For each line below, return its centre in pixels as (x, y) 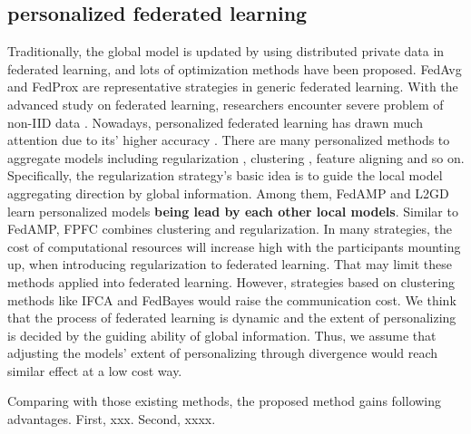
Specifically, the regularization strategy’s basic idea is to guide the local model (225, 175)
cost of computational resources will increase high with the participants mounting (234, 246)
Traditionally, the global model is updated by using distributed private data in (226, 51)
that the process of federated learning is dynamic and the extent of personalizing (232, 318)
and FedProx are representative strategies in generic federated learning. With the (233, 87)
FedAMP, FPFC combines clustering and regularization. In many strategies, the (230, 229)
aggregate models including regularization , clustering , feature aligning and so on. (236, 157)
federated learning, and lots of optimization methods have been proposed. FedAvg (235, 68)
